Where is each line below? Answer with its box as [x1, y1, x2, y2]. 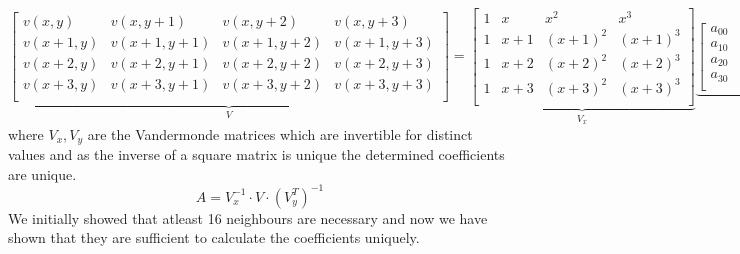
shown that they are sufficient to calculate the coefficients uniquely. [8, 227, 420, 248]
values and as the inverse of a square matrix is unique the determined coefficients [8, 144, 505, 165]
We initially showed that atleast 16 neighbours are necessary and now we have [8, 207, 488, 228]
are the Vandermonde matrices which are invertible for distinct [87, 123, 473, 144]
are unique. [8, 163, 77, 184]
